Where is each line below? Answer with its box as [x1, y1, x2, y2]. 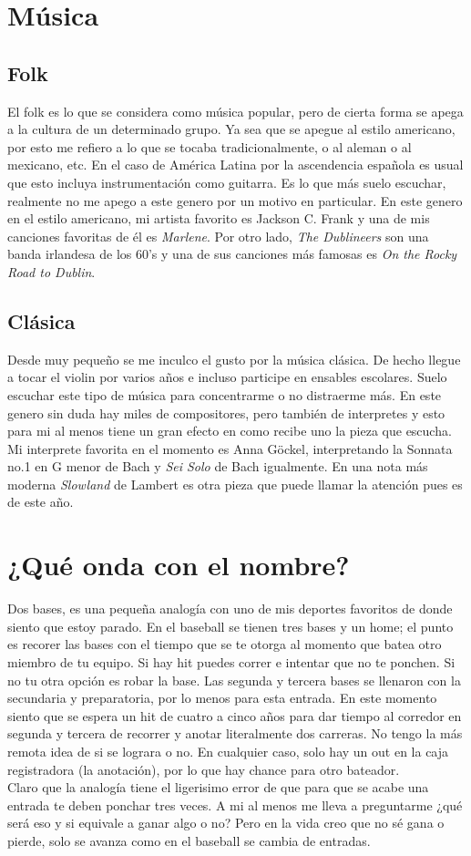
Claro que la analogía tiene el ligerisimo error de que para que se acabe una [7, 778, 429, 797]
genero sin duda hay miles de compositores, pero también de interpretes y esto [7, 403, 445, 422]
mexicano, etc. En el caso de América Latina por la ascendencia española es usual [7, 155, 464, 174]
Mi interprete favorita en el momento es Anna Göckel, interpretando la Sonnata [7, 438, 453, 458]
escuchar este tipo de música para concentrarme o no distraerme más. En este [7, 385, 442, 404]
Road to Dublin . [7, 262, 96, 281]
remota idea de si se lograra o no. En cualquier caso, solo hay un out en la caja [7, 741, 449, 760]
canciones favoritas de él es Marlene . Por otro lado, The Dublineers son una [7, 226, 429, 245]
